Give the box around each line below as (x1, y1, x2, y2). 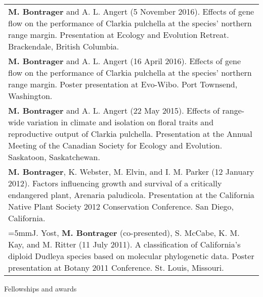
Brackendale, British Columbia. (8, 40, 119, 52)
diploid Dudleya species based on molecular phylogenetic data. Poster (8, 250, 254, 262)
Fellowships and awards (4, 283, 77, 293)
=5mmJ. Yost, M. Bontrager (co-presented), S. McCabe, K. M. (8, 227, 240, 238)
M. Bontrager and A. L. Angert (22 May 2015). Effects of (8, 105, 220, 116)
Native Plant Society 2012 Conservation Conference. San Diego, (8, 201, 234, 212)
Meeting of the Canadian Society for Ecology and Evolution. (8, 139, 223, 151)
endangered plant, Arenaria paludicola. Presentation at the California (8, 189, 254, 201)
